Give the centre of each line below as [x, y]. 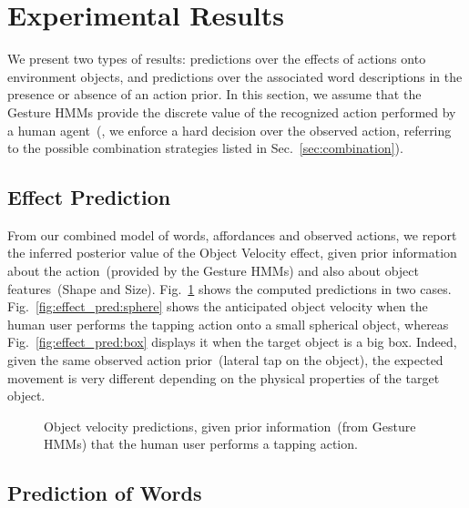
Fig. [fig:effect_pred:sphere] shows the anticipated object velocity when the [218, 306]
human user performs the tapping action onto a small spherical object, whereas [228, 324]
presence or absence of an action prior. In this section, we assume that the [214, 94]
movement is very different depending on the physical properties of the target [224, 377]
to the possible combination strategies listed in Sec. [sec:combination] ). [205, 148]
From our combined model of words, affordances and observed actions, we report [232, 234]
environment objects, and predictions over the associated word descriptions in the [235, 76]
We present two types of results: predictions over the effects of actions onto [217, 59]
